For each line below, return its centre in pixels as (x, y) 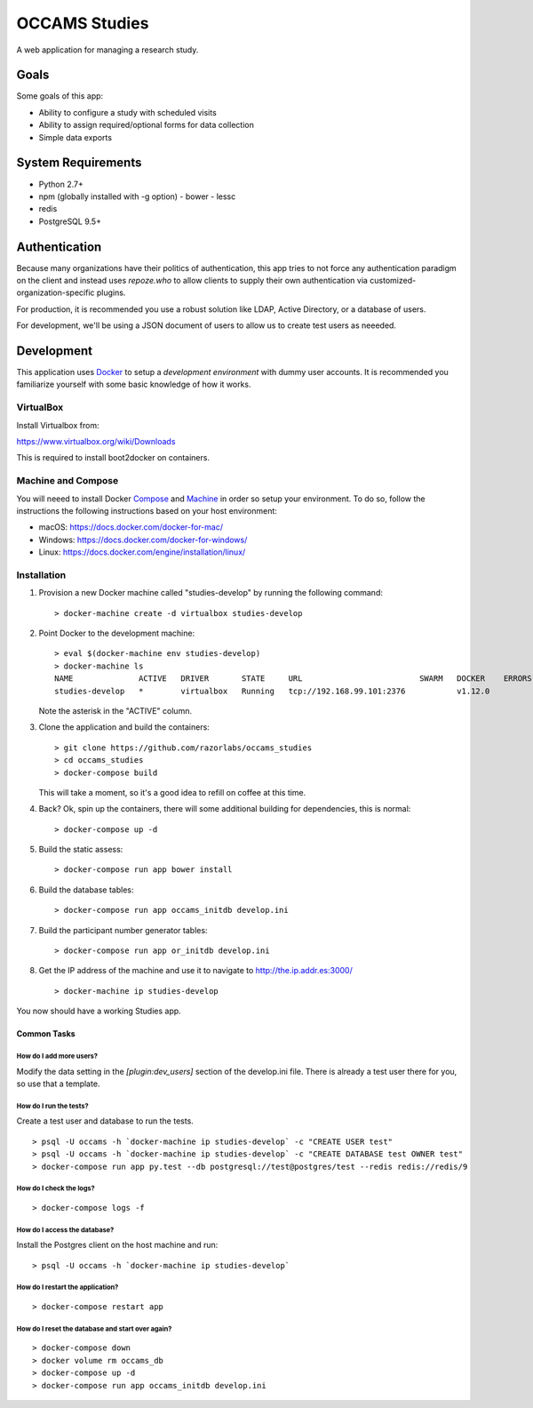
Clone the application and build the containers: (124, 727)
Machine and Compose (68, 481)
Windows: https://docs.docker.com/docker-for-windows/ (143, 540)
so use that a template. (58, 1084)
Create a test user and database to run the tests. (105, 1121)
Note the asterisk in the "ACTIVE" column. (115, 710)
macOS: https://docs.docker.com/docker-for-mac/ (131, 527)
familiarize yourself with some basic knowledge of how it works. (134, 384)
